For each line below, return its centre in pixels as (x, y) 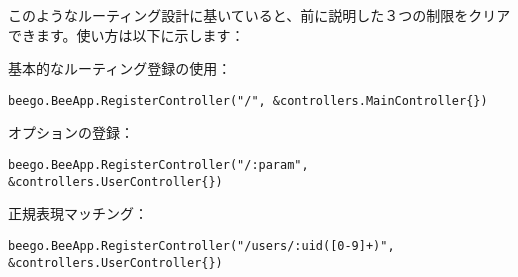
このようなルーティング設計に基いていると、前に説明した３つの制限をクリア (259, 15)
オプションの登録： (71, 132)
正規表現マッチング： (78, 213)
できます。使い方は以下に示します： (126, 34)
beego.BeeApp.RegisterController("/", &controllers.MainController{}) (248, 100)
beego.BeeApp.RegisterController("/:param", (158, 165)
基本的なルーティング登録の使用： (120, 68)
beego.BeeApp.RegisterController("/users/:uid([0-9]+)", (201, 245)
